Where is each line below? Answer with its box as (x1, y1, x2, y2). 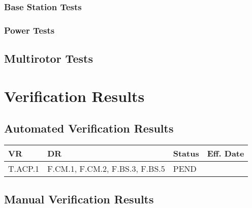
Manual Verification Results (4, 191, 154, 207)
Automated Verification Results (4, 120, 174, 136)
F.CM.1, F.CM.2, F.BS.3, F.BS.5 (47, 163, 165, 175)
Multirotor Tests (4, 50, 93, 66)
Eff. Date (207, 147, 244, 160)
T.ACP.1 (8, 163, 40, 175)
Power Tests (4, 23, 55, 36)
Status (173, 147, 199, 160)
